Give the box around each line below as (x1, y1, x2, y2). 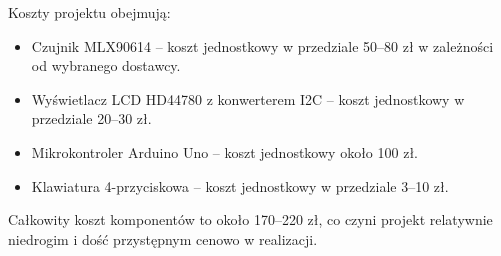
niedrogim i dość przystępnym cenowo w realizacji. (8, 228, 318, 249)
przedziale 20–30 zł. (31, 108, 152, 129)
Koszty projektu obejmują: (8, 2, 171, 22)
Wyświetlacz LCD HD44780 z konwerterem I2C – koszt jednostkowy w (31, 88, 465, 109)
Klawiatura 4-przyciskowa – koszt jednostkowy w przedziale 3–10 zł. (31, 175, 449, 196)
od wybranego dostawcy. (31, 55, 181, 76)
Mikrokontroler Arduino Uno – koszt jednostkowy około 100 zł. (31, 141, 418, 162)
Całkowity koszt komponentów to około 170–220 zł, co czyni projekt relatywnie (8, 209, 493, 230)
